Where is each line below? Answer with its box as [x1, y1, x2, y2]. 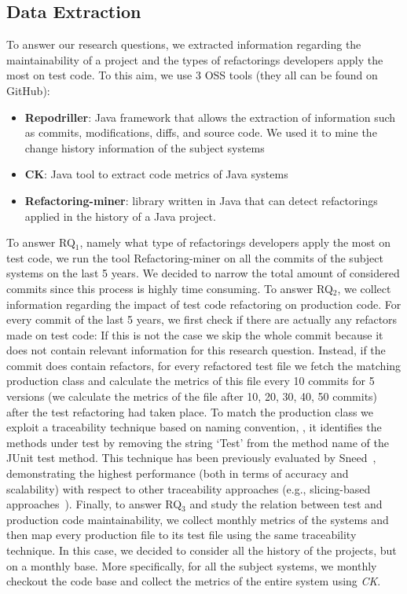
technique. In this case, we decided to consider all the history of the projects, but [6, 542, 397, 559]
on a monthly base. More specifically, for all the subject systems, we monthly [6, 557, 377, 574]
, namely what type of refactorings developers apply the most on [79, 234, 390, 251]
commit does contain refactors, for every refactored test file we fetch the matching [6, 357, 401, 373]
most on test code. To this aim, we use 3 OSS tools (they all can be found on [6, 67, 378, 83]
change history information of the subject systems [24, 139, 265, 156]
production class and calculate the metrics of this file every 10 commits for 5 [6, 372, 375, 389]
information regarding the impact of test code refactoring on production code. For [6, 295, 401, 312]
